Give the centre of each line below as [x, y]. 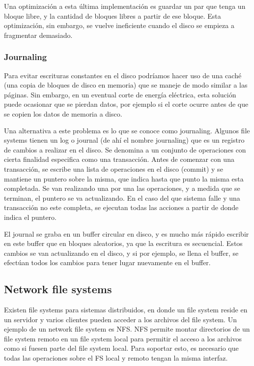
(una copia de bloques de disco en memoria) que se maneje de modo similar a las [126, 85]
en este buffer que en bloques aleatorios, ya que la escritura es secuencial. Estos [123, 243]
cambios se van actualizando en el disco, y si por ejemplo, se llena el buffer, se [121, 253]
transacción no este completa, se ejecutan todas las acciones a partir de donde [121, 207]
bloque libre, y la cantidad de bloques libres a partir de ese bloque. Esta [113, 15]
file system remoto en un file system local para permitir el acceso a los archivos [123, 338]
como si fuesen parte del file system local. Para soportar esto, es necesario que [121, 348]
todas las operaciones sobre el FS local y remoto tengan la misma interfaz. [116, 358]
